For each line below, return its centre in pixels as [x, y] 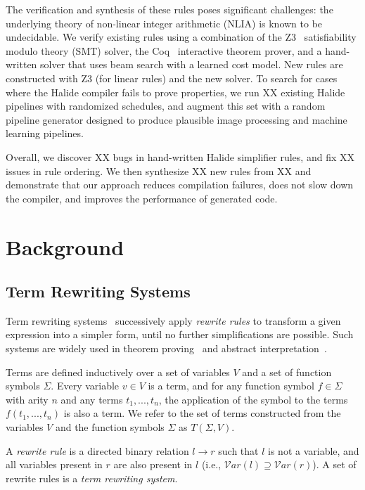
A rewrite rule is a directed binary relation [97, 450]
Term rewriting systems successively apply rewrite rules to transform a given [173, 320]
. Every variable [85, 386]
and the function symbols [110, 427]
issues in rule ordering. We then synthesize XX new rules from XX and [159, 170]
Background [65, 246]
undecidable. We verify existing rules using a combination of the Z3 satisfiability [181, 37]
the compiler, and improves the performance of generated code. [142, 198]
